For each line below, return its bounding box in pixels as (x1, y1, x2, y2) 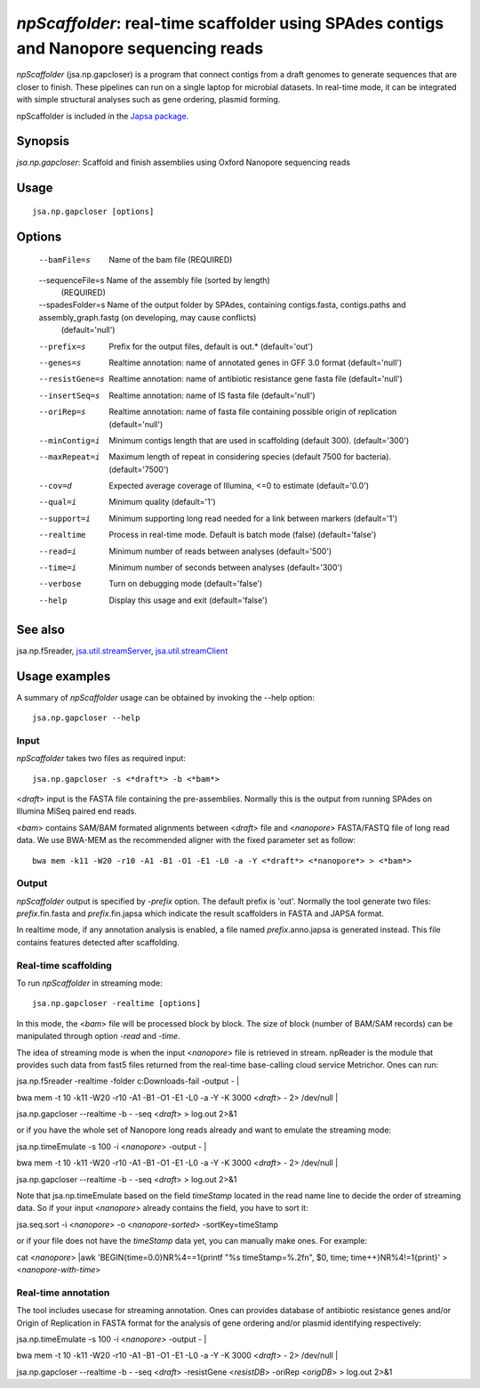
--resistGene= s (38, 374, 106, 385)
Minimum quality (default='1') (108, 497, 217, 507)
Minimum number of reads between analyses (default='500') (108, 546, 332, 556)
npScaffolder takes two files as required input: (16, 753, 187, 764)
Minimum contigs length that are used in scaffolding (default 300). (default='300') (108, 434, 410, 445)
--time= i (38, 563, 77, 573)
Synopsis (16, 134, 70, 149)
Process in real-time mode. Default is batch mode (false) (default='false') (108, 530, 377, 540)
